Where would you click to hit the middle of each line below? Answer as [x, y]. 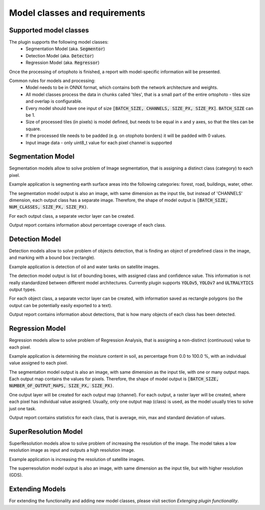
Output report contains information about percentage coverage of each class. [88, 225]
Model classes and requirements [77, 13]
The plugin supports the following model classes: [59, 42]
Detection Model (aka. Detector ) [60, 56]
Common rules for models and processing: [52, 81]
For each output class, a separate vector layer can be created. [72, 216]
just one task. [23, 408]
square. [33, 129]
